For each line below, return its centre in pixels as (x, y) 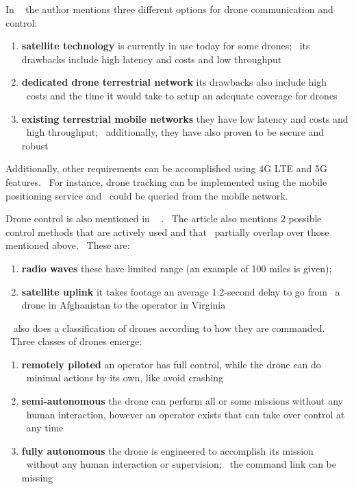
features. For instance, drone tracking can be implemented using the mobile (166, 181)
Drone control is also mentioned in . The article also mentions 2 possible (164, 218)
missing (37, 478)
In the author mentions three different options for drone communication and (169, 9)
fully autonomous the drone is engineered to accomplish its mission (167, 450)
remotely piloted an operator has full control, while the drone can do (171, 364)
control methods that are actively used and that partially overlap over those (167, 231)
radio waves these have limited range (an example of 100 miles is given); (177, 268)
